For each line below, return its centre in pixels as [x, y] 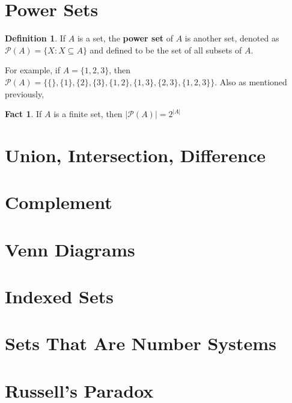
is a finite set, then [88, 114]
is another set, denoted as [232, 38]
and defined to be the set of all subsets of [166, 50]
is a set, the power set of [125, 38]
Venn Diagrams [70, 249]
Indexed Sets [59, 296]
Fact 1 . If [23, 114]
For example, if [33, 70]
